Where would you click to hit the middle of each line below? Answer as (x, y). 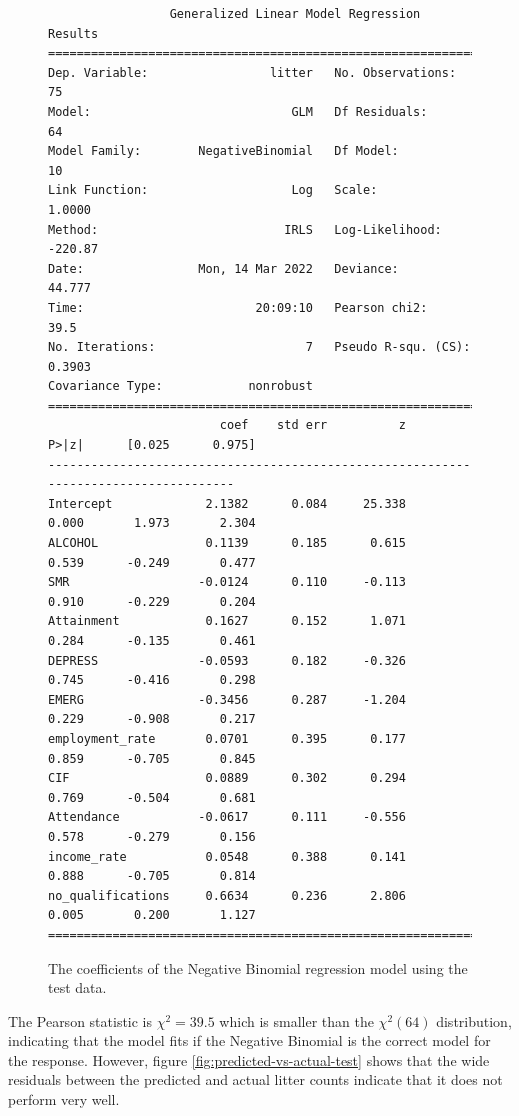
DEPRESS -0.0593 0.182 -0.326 (227, 660)
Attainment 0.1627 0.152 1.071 (227, 621)
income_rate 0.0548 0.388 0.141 (227, 856)
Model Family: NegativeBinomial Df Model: (223, 151)
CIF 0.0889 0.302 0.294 (227, 778)
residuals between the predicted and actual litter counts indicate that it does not (255, 1079)
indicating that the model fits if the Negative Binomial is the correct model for (249, 1040)
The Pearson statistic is (80, 1020)
